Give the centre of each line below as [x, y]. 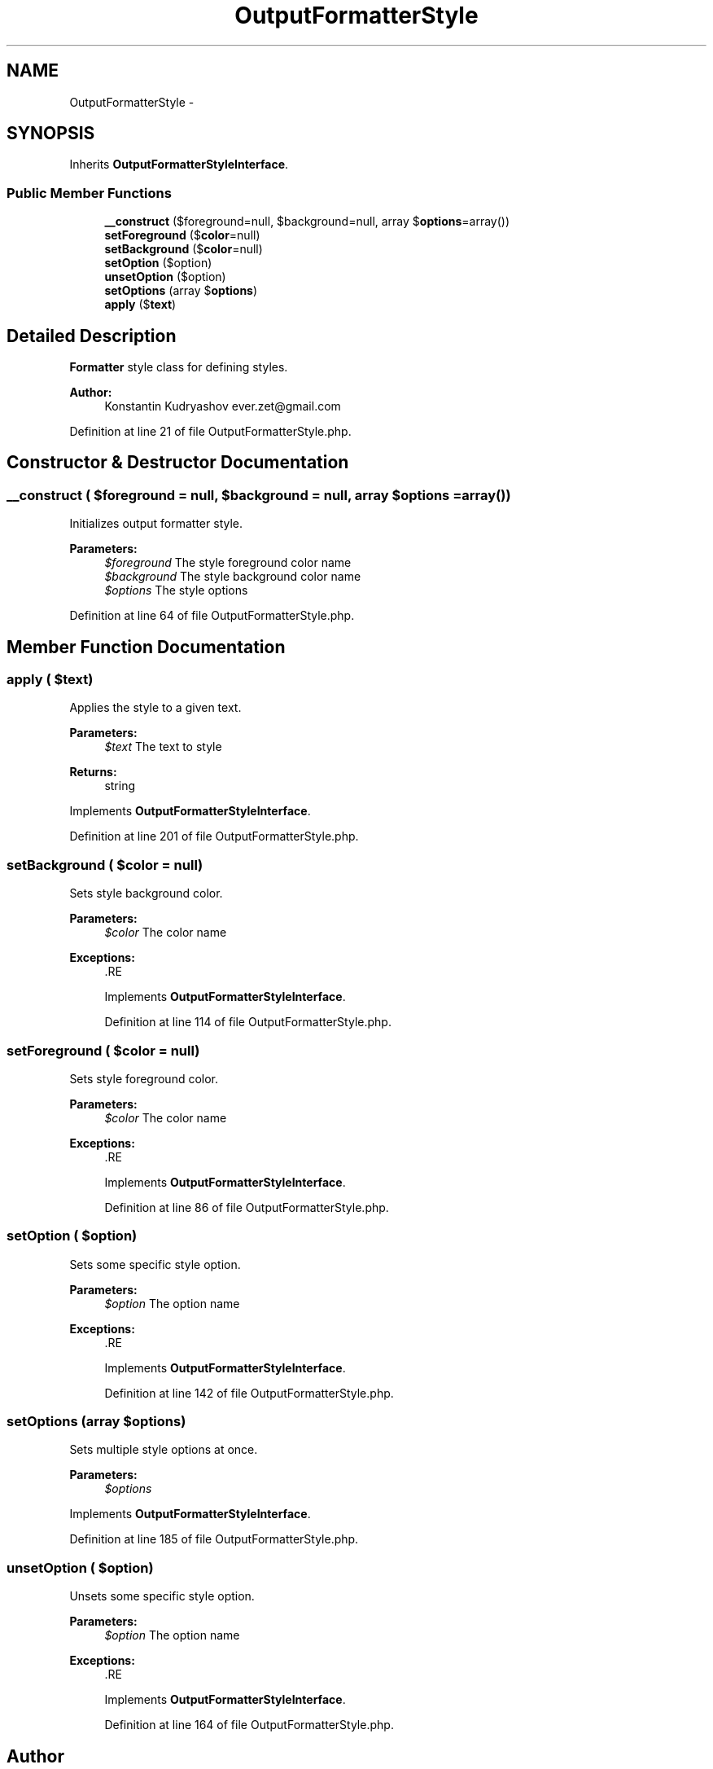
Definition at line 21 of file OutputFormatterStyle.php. [210, 432]
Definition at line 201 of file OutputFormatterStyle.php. [214, 836]
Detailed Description [92, 336]
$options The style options [176, 590]
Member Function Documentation [146, 647]
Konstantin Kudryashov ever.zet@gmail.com [223, 406]
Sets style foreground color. [144, 1078]
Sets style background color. [146, 893]
